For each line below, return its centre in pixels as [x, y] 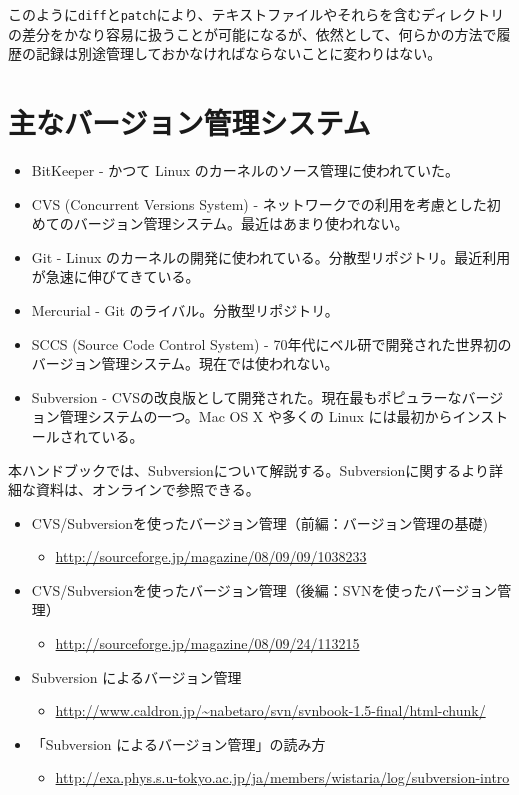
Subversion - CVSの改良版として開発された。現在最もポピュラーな [246, 396]
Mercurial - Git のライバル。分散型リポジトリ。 [185, 309]
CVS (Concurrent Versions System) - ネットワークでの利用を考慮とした [259, 203]
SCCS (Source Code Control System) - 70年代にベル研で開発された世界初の [271, 343]
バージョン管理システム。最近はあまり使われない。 [241, 223]
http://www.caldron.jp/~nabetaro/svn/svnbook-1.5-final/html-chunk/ [270, 710]
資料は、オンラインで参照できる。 [147, 489]
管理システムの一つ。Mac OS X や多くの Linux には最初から [256, 416]
